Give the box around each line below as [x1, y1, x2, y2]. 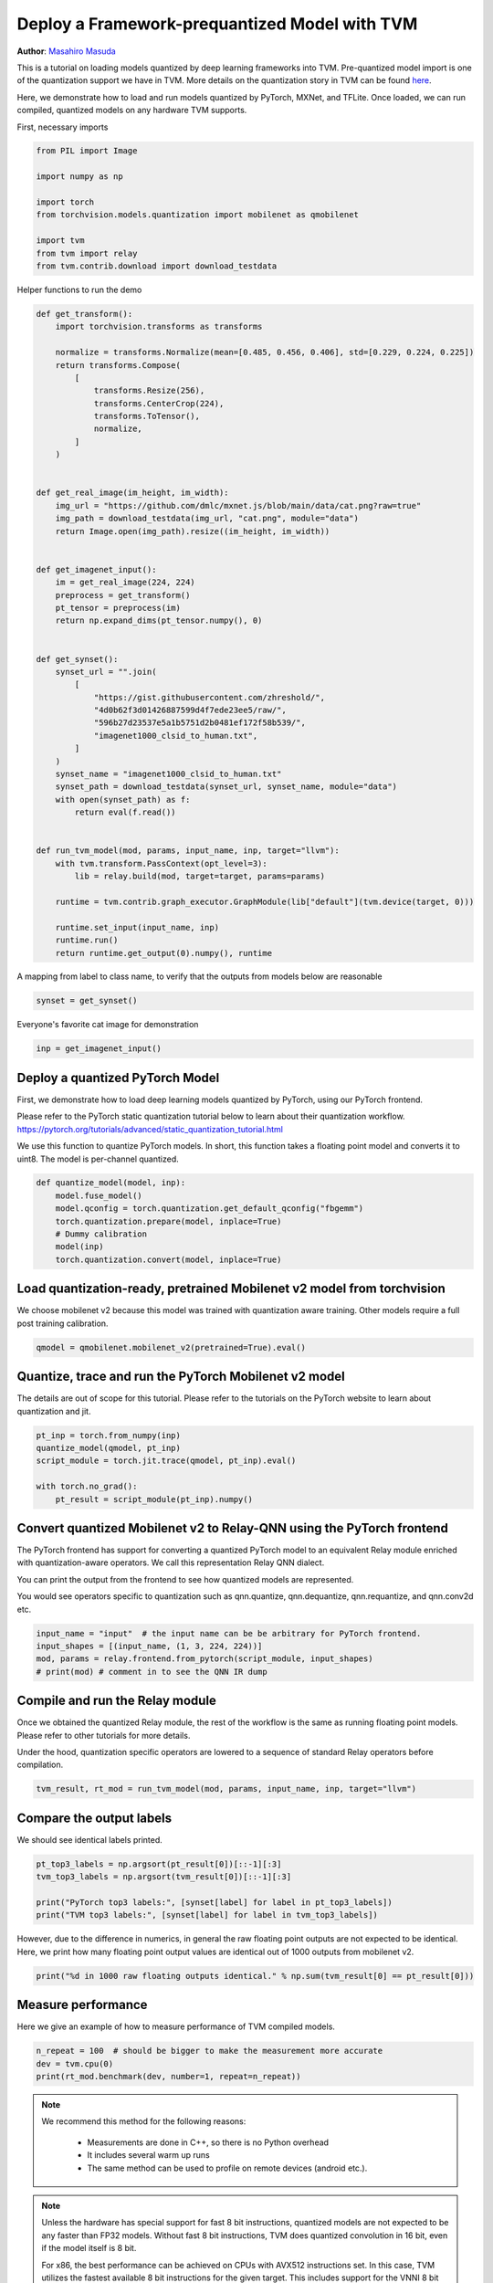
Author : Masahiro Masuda [16, 46, 116, 57]
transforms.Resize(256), [93, 385, 205, 396]
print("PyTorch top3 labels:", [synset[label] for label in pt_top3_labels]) [36, 1898, 393, 1908]
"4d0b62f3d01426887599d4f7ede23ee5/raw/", [93, 705, 287, 716]
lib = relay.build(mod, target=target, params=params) [74, 871, 326, 881]
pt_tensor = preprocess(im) [55, 603, 182, 613]
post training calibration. [16, 1318, 109, 1329]
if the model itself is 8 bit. [41, 2243, 137, 2254]
